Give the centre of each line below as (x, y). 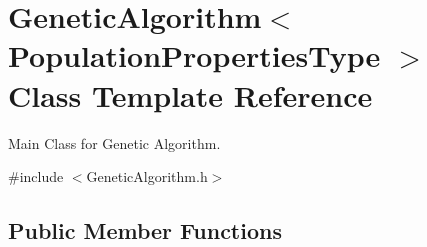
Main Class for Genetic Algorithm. (114, 142)
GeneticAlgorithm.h (147, 176)
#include (36, 176)
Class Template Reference (190, 94)
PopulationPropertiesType (194, 55)
